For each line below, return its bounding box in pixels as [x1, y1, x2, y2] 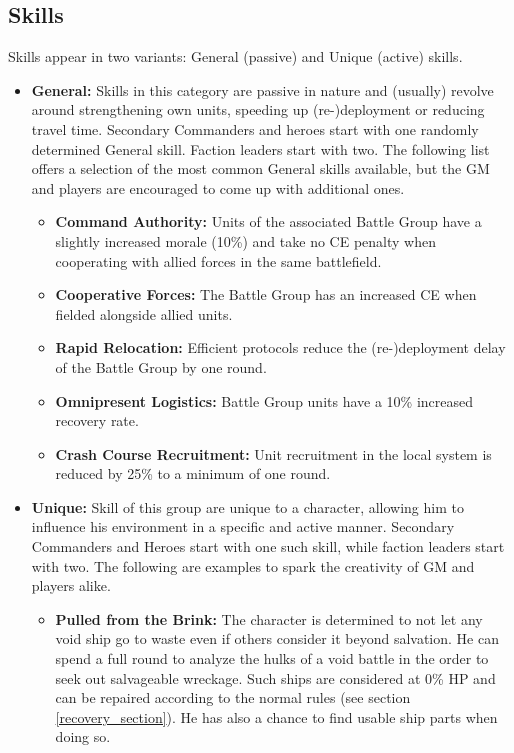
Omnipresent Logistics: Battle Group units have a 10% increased [55, 390, 474, 411]
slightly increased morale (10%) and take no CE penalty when [55, 230, 436, 251]
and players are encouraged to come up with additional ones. [31, 177, 405, 198]
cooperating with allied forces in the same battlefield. [55, 250, 382, 271]
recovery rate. [55, 410, 139, 431]
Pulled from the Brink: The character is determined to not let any [55, 608, 483, 629]
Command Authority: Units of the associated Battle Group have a [55, 211, 482, 232]
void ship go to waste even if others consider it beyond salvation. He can [55, 628, 499, 649]
